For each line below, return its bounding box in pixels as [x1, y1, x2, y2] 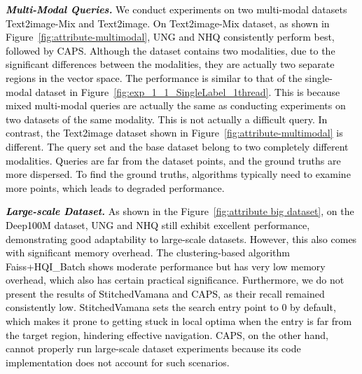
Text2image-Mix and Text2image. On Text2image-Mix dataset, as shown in [6, 15, 330, 30]
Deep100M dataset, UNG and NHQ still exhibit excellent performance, [6, 217, 310, 232]
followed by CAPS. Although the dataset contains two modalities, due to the [6, 43, 335, 57]
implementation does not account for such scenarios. [6, 354, 230, 369]
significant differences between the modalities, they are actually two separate [6, 57, 335, 71]
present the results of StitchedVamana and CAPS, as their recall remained [6, 286, 325, 300]
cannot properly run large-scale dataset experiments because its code [6, 341, 301, 356]
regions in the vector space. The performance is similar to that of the [6, 70, 302, 85]
